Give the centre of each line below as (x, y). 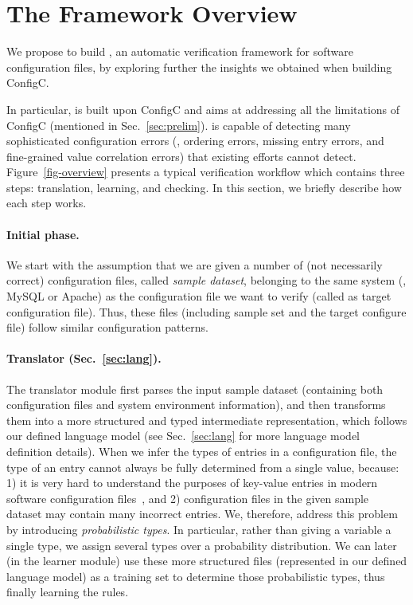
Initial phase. (43, 234)
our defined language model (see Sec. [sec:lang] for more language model (183, 436)
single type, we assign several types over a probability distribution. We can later (202, 545)
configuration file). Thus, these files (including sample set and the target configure (206, 311)
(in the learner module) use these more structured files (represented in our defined (207, 561)
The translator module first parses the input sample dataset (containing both (195, 389)
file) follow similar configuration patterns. (107, 327)
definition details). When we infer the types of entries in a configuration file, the (202, 451)
